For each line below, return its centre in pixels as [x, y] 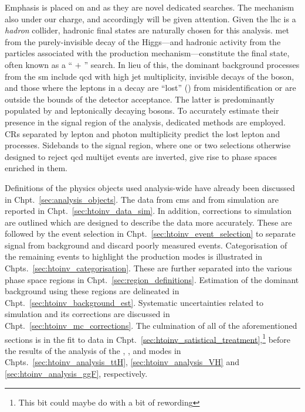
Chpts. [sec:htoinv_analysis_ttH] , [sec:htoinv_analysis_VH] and [122, 362]
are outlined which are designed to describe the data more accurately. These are [148, 222]
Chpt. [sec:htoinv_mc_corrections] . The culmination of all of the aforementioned [151, 326]
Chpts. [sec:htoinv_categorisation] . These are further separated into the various [148, 268]
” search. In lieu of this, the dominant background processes [192, 64]
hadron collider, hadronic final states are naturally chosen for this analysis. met [147, 30]
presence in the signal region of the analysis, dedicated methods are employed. [145, 122]
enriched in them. [36, 168]
